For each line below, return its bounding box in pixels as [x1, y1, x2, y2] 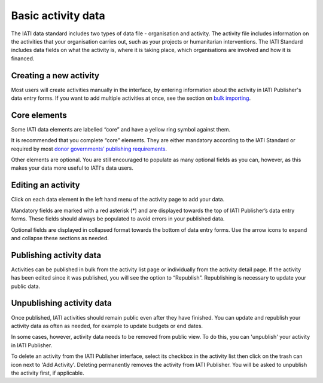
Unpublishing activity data [11, 298, 112, 308]
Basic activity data [11, 9, 106, 22]
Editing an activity [11, 180, 80, 191]
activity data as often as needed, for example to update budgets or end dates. [11, 322, 203, 329]
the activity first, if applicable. [11, 369, 84, 376]
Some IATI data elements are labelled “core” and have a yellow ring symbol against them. [11, 125, 230, 133]
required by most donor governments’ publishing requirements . [11, 145, 167, 152]
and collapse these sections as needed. [11, 234, 109, 241]
